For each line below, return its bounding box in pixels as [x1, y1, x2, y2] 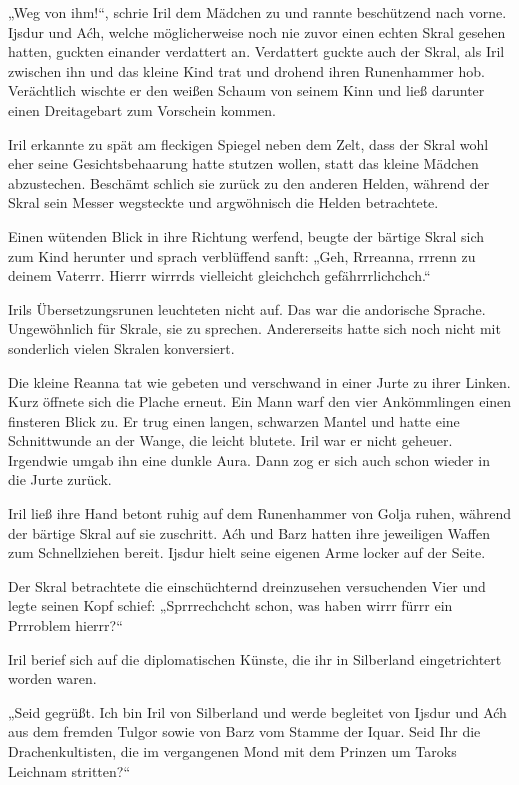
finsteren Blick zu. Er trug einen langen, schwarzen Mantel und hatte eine [8, 410, 460, 431]
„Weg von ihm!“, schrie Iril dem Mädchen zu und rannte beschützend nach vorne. [8, 2, 507, 22]
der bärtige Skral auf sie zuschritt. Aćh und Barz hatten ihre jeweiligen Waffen [8, 522, 491, 543]
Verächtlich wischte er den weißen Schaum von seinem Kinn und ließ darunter [8, 80, 485, 101]
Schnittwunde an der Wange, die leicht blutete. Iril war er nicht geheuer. [8, 430, 453, 451]
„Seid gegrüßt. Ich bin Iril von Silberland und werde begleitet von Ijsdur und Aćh [8, 701, 507, 722]
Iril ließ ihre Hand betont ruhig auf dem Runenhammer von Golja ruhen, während [8, 503, 512, 524]
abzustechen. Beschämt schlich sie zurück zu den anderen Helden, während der [8, 172, 490, 193]
